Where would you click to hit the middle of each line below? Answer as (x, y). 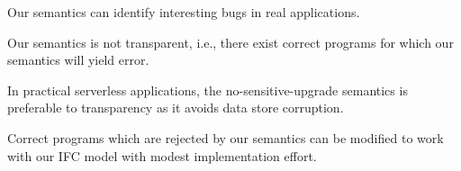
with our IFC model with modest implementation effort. (162, 155)
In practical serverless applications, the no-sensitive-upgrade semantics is (208, 90)
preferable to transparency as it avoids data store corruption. (176, 108)
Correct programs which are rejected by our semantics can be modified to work (226, 137)
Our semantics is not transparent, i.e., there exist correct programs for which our (230, 42)
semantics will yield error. (78, 60)
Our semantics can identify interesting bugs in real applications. (184, 12)
